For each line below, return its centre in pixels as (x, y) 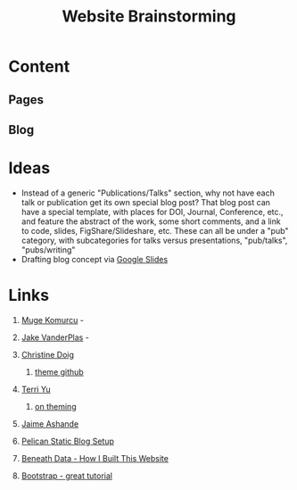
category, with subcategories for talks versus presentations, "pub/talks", (154, 240)
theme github (59, 371)
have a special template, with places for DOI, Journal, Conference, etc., (152, 212)
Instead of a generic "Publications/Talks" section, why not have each (148, 193)
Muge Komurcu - (52, 320)
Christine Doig (48, 354)
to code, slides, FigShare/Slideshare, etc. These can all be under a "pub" (155, 230)
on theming (55, 406)
